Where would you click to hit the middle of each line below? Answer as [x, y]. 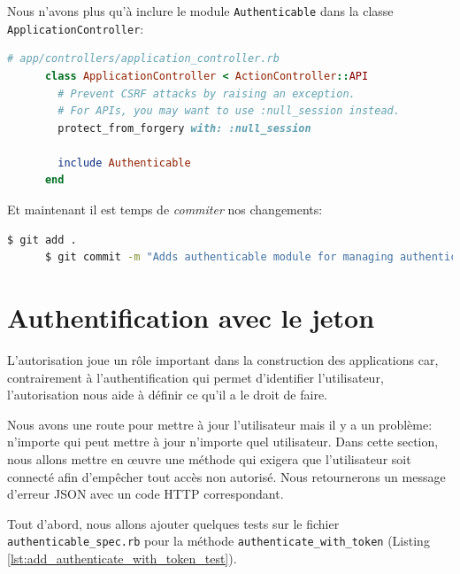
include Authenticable [124, 163]
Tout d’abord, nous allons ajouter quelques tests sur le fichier [173, 523]
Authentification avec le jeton [191, 318]
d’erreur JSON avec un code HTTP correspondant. [146, 494]
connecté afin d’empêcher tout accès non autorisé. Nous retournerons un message [226, 476]
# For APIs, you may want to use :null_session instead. [229, 111]
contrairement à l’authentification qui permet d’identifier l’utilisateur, [195, 377]
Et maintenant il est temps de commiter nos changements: [165, 209]
